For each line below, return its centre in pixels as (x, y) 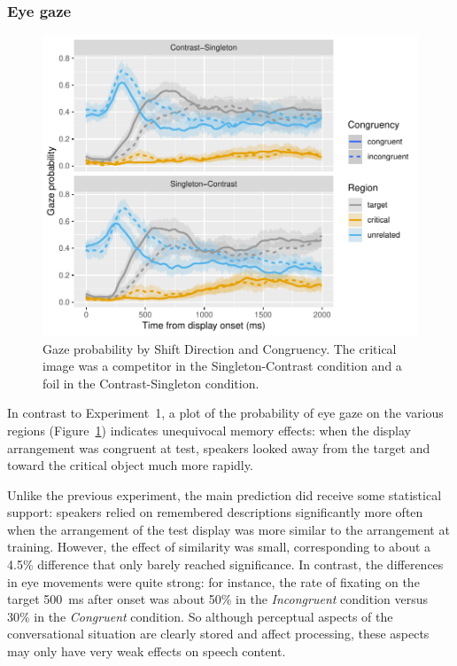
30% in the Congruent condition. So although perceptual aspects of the (200, 616)
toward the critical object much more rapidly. (130, 465)
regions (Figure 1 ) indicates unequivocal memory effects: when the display (209, 430)
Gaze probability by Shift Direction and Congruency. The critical (220, 348)
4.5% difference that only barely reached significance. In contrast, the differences (225, 564)
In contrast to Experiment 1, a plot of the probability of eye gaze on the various (225, 413)
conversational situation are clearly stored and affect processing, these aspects (218, 634)
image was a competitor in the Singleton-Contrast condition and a (222, 366)
